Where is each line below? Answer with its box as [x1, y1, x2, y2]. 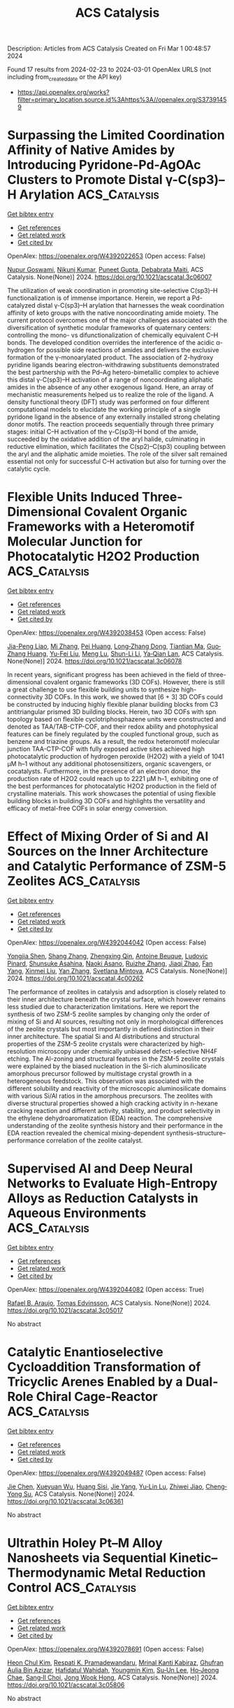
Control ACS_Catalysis [7, 1579, 137, 1595]
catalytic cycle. [7, 464, 51, 473]
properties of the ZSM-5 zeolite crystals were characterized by [7, 1040, 189, 1048]
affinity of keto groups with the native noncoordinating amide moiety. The [7, 308, 219, 317]
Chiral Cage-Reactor [36, 1388, 159, 1405]
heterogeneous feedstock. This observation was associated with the [7, 1077, 205, 1085]
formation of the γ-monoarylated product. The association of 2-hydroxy [7, 353, 214, 361]
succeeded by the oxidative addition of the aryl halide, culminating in [7, 435, 206, 443]
